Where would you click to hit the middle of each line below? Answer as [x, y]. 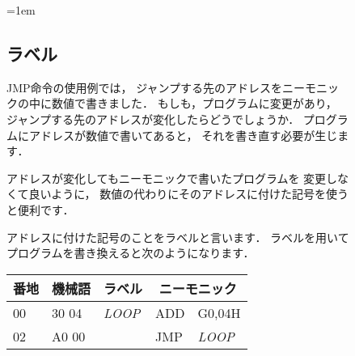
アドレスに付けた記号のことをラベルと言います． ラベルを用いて [178, 237]
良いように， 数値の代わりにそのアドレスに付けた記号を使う [188, 194]
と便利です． [40, 209]
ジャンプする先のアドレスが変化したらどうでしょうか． [153, 119]
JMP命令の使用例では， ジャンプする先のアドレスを [145, 87]
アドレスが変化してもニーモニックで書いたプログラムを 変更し [172, 178]
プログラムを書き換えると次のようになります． [131, 253]
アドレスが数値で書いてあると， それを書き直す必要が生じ [183, 135]
